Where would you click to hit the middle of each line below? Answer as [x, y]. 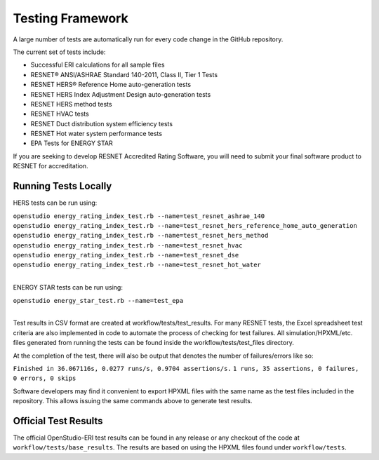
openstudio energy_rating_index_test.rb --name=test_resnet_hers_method [141, 236]
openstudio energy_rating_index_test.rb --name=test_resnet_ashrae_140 [139, 216]
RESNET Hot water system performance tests [97, 134]
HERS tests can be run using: [55, 203]
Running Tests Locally [62, 186]
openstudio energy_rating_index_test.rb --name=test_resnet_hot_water [137, 265]
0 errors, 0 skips [45, 378]
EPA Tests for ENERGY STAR [72, 143]
